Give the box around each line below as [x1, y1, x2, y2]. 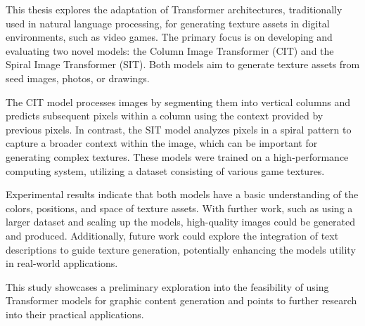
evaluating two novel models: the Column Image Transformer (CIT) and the [6, 43, 334, 58]
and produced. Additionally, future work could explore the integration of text [6, 228, 339, 242]
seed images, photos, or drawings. [6, 70, 150, 85]
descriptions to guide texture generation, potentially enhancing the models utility [6, 242, 356, 256]
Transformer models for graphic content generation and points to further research [6, 293, 357, 308]
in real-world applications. [6, 256, 118, 270]
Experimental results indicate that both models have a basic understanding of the [6, 187, 359, 202]
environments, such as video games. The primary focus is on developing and [6, 30, 333, 44]
